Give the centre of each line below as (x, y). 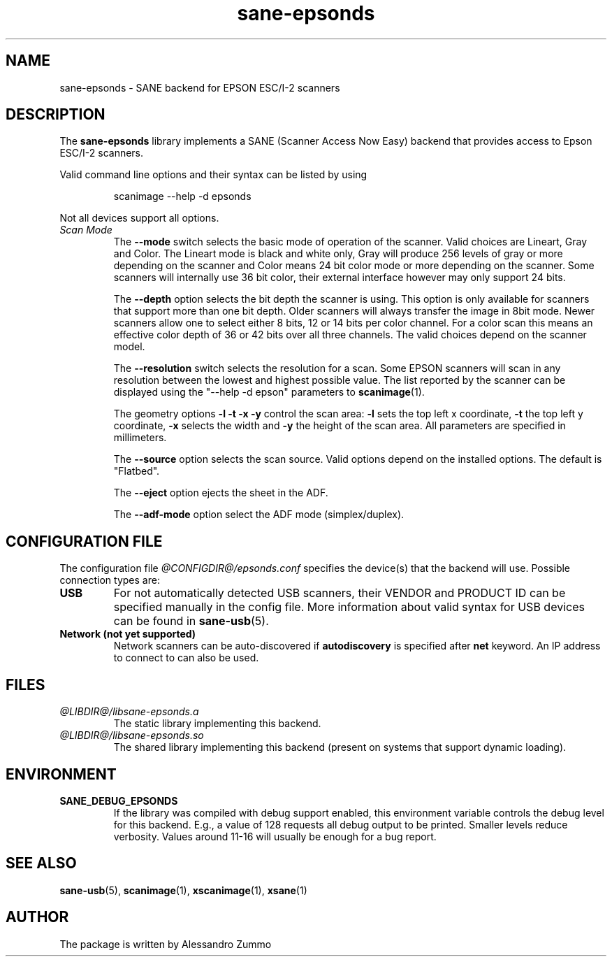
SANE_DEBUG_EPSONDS (119, 801)
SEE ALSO (41, 863)
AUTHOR (37, 917)
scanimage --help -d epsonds (182, 196)
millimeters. (140, 438)
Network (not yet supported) (128, 634)
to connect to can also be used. (186, 658)
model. (129, 347)
